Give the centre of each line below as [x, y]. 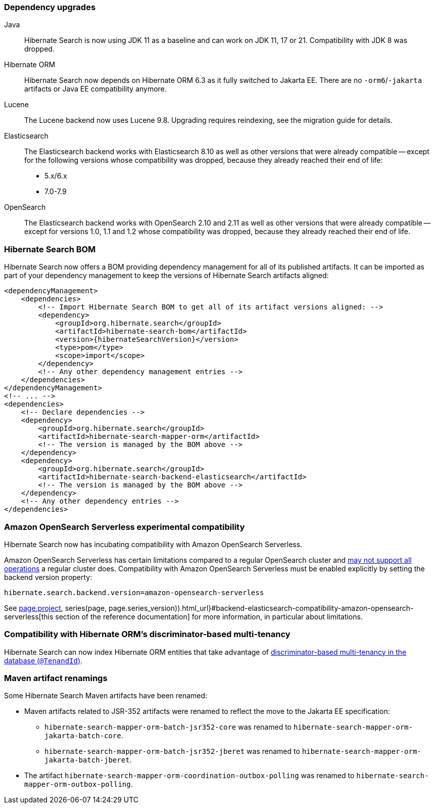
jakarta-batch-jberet [87, 760]
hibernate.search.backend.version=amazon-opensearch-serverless [134, 592]
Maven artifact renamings [56, 678]
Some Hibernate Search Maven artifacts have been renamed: [106, 696]
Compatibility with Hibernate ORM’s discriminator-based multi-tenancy [147, 634]
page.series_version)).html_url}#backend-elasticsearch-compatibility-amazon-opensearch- [261, 608]
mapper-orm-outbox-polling [78, 784]
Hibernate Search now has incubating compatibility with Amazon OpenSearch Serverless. [153, 544]
